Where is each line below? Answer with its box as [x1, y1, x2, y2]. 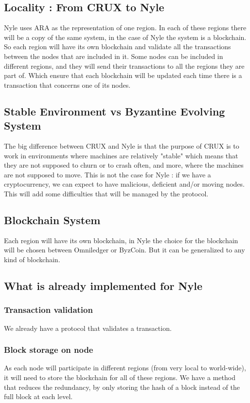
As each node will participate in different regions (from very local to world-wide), [4, 363, 246, 373]
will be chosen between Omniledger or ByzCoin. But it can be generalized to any [4, 245, 245, 255]
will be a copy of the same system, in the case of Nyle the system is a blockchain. [4, 32, 247, 42]
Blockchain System [4, 212, 101, 227]
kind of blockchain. [4, 254, 60, 264]
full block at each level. [4, 391, 73, 402]
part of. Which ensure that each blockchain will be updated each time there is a [4, 70, 242, 80]
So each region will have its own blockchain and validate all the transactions [4, 41, 231, 52]
